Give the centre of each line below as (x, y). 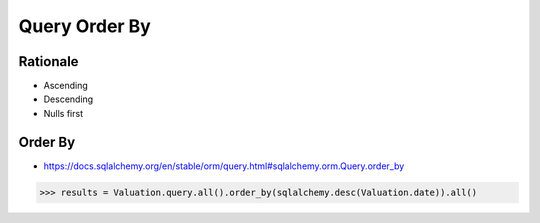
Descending (68, 99)
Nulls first (63, 113)
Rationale (48, 61)
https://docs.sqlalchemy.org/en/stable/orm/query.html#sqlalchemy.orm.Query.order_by (224, 166)
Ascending (66, 86)
